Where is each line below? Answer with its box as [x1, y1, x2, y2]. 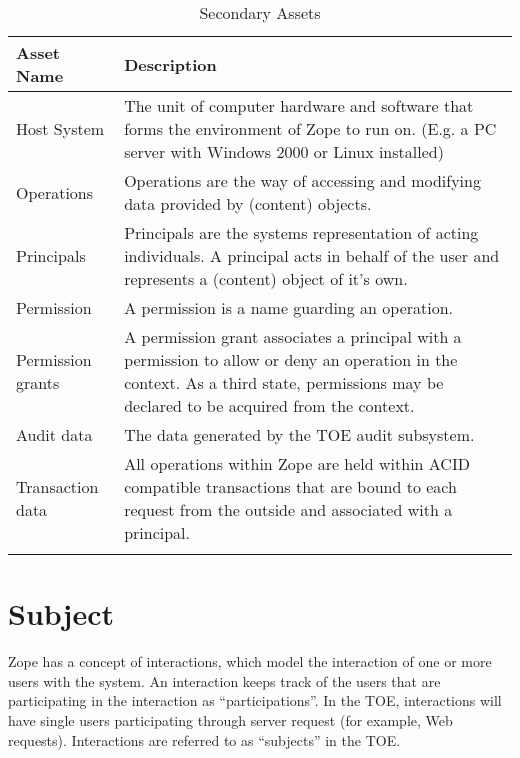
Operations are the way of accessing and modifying [124, 169, 481, 192]
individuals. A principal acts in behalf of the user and [124, 244, 500, 267]
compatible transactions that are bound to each [124, 475, 457, 498]
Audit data [16, 423, 93, 446]
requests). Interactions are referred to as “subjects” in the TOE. [8, 729, 401, 750]
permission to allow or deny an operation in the [124, 348, 458, 371]
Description [124, 52, 217, 76]
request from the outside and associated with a [124, 498, 453, 521]
